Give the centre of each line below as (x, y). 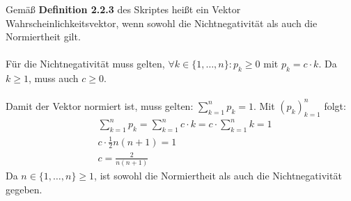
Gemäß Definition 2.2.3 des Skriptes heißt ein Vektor (123, 9)
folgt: (335, 105)
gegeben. (24, 189)
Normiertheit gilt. (43, 37)
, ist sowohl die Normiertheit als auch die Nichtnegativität (218, 176)
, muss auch (53, 78)
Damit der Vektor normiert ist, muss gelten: (100, 105)
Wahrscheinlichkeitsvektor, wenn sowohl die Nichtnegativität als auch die (162, 23)
